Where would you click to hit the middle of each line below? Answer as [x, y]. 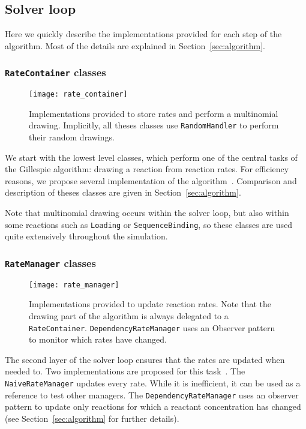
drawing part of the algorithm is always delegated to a [129, 315]
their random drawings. [72, 137]
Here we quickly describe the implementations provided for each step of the [143, 34]
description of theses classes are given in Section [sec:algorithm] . [123, 192]
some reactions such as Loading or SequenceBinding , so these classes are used [149, 224]
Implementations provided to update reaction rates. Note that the [150, 304]
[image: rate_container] [78, 94]
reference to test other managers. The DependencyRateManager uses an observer [152, 394]
